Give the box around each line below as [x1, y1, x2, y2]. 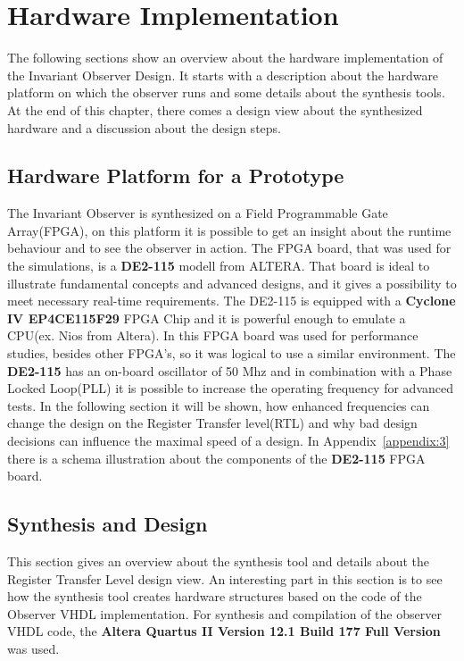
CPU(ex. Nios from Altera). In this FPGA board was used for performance [7, 326, 418, 345]
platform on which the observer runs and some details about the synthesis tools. [7, 83, 445, 102]
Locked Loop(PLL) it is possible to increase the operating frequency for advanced [7, 379, 453, 397]
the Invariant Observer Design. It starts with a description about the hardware [7, 65, 439, 84]
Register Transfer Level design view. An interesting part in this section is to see [7, 569, 443, 588]
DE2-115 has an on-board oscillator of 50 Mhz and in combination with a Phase [7, 361, 452, 380]
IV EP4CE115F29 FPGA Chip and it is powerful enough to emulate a [7, 308, 406, 327]
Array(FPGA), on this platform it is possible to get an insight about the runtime [7, 221, 452, 239]
